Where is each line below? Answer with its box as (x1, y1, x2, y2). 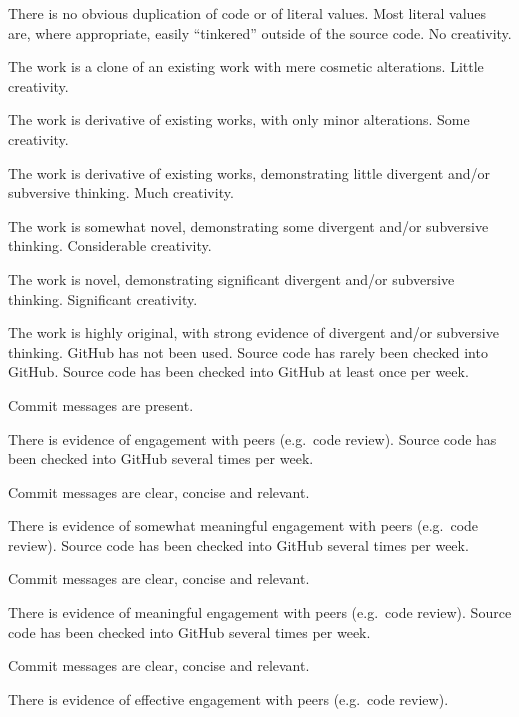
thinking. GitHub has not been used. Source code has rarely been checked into (8, 341, 488, 362)
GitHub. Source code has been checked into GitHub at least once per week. (8, 361, 469, 382)
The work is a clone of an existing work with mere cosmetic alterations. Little (8, 56, 484, 77)
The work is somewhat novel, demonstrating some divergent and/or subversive (8, 215, 489, 236)
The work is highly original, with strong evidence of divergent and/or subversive (8, 322, 499, 343)
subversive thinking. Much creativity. (8, 182, 234, 203)
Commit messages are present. (8, 394, 194, 415)
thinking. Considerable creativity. (8, 235, 212, 256)
